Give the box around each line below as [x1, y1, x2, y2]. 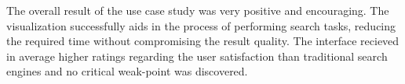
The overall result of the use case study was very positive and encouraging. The [6, 2, 389, 18]
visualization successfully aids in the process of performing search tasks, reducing [6, 17, 396, 33]
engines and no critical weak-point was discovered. [6, 63, 248, 79]
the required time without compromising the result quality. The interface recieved [6, 33, 400, 49]
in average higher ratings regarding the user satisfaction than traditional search [6, 47, 388, 64]
